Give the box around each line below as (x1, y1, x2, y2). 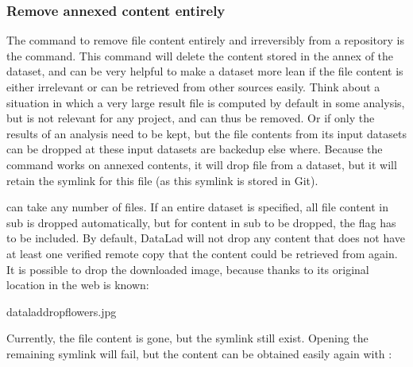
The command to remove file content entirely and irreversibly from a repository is (6, 32, 405, 48)
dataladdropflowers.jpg (6, 303, 117, 319)
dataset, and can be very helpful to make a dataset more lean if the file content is (6, 63, 403, 79)
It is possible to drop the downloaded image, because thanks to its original (6, 261, 369, 277)
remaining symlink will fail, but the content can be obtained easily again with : (6, 345, 392, 361)
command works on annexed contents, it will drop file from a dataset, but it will (6, 156, 397, 172)
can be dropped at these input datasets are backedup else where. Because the (6, 141, 383, 157)
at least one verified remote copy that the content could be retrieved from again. (6, 245, 398, 261)
